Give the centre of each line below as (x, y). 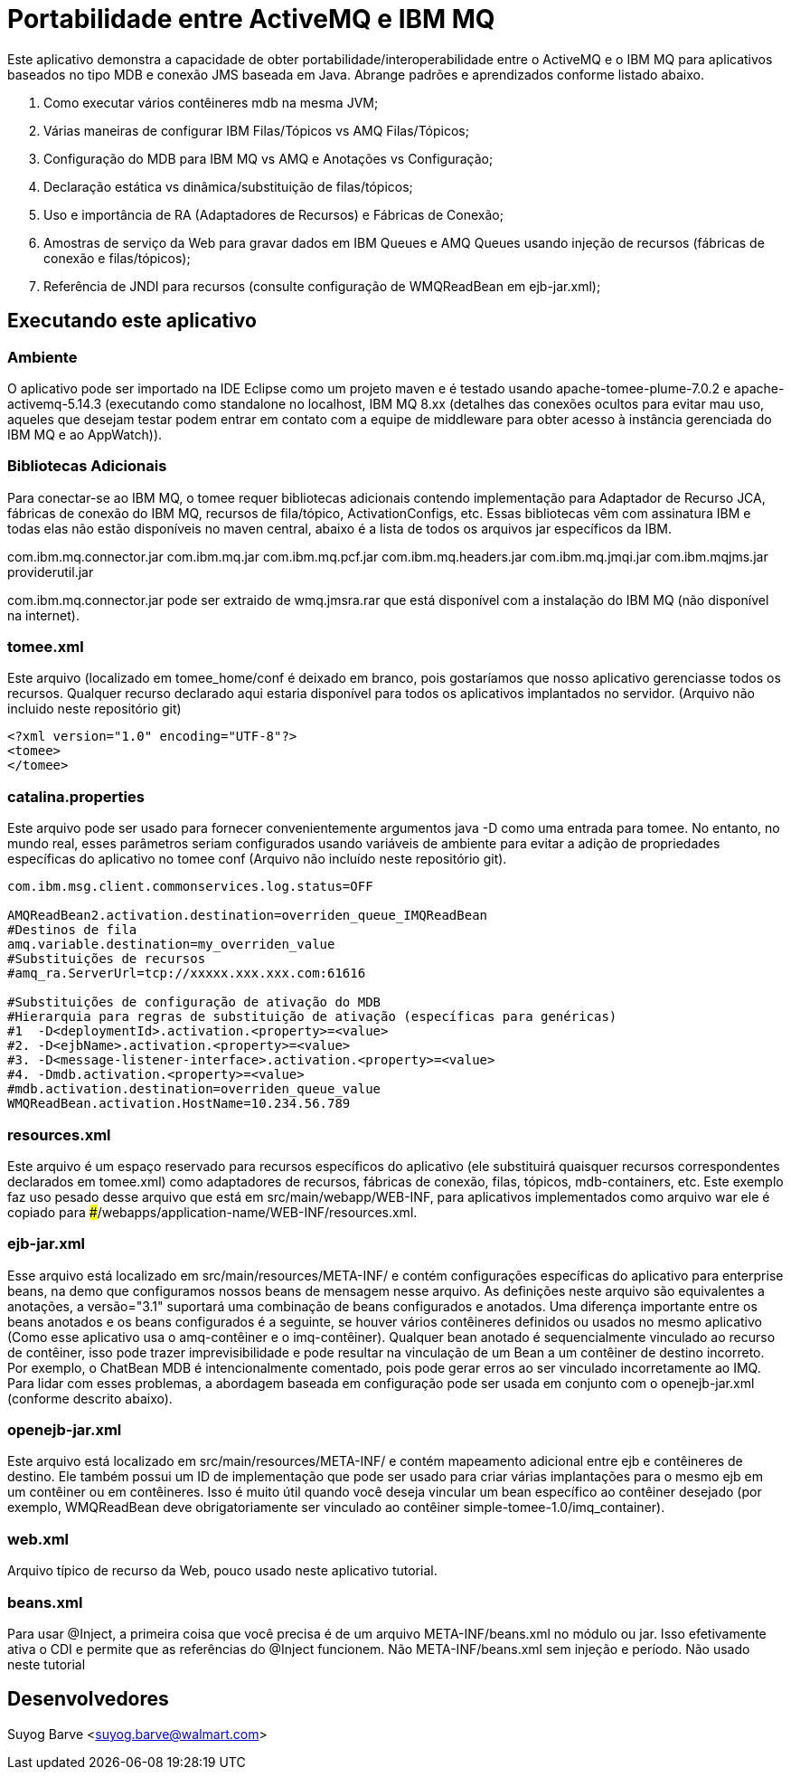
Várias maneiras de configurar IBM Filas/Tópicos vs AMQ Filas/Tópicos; (256, 130)
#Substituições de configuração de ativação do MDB (194, 1002)
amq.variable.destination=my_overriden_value (171, 945)
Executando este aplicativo (132, 321)
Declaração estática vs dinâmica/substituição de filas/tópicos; (228, 186)
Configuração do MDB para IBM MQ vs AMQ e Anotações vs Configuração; (268, 158)
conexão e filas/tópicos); (117, 258)
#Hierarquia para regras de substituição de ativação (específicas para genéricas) (312, 1017)
